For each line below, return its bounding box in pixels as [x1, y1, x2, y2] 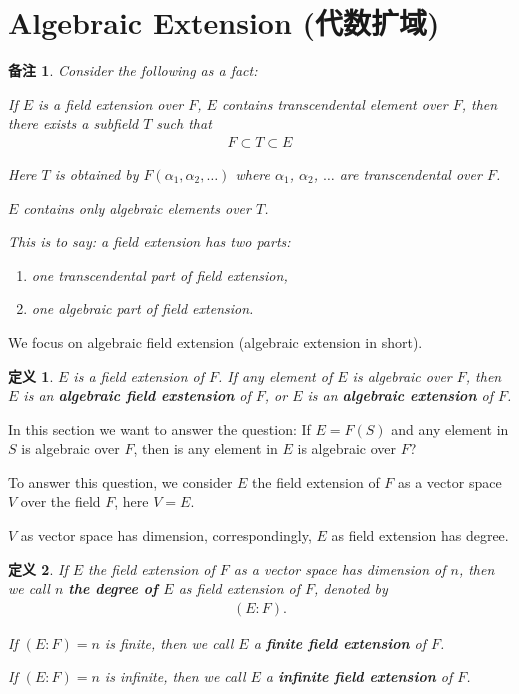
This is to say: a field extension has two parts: [8, 231, 291, 252]
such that [156, 113, 212, 134]
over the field [20, 491, 101, 512]
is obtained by [54, 163, 139, 184]
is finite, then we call [104, 632, 234, 653]
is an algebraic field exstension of [23, 385, 251, 406]
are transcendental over [339, 163, 482, 184]
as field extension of [178, 578, 301, 599]
